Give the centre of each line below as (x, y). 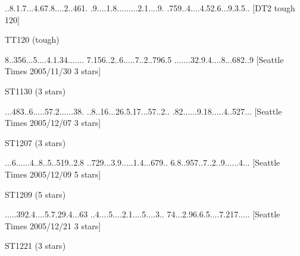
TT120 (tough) (32, 39)
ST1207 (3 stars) (35, 142)
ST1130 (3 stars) (35, 91)
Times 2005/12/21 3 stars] (53, 225)
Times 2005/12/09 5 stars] (53, 174)
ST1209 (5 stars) (35, 194)
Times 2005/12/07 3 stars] (53, 123)
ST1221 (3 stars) (35, 246)
